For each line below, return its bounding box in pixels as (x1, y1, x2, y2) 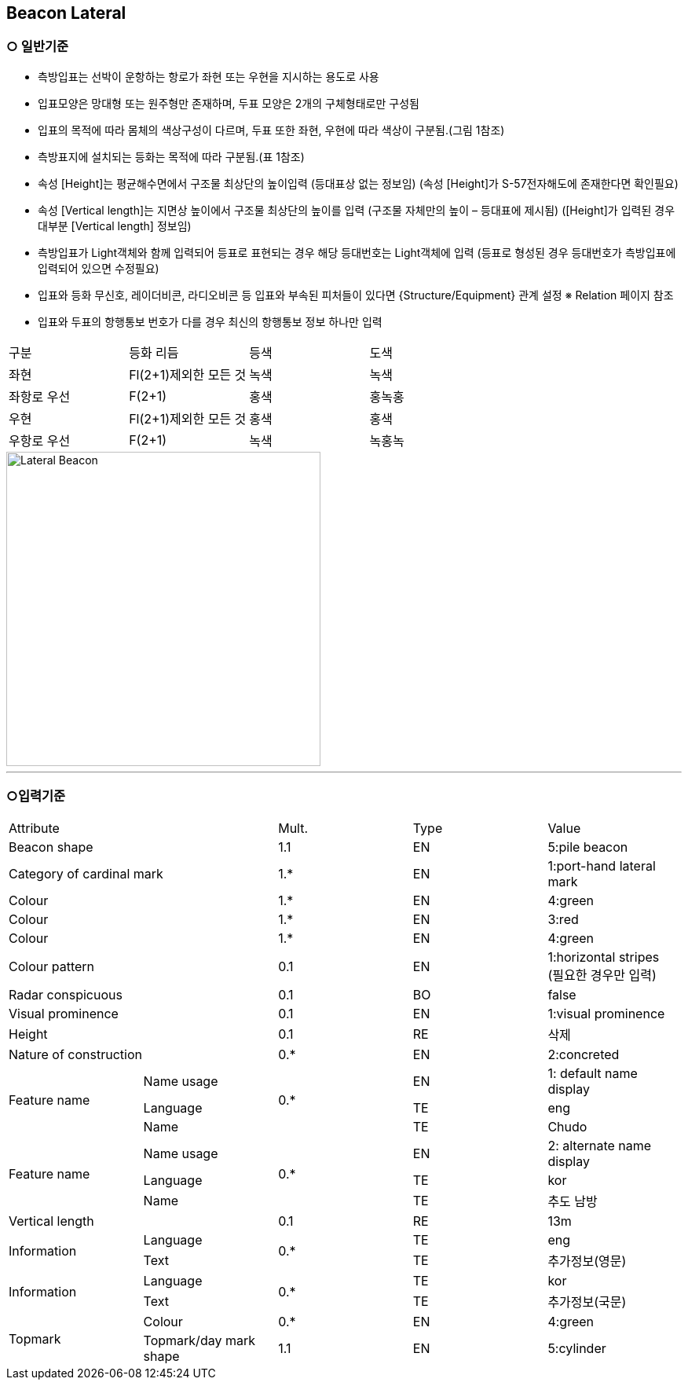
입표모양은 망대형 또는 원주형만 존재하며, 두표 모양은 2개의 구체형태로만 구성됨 (38, 96, 419, 110)
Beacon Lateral (6, 3, 126, 23)
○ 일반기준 (6, 38, 69, 55)
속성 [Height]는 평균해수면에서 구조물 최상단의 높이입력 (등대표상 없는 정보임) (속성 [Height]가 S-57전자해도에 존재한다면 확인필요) (38, 176, 679, 190)
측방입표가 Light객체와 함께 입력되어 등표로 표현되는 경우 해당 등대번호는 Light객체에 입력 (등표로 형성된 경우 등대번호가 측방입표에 (38, 245, 676, 259)
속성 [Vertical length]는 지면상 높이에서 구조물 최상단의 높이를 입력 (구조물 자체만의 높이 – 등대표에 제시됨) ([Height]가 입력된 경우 (38, 203, 675, 217)
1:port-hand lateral (547, 857, 656, 874)
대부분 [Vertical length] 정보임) (38, 218, 192, 233)
